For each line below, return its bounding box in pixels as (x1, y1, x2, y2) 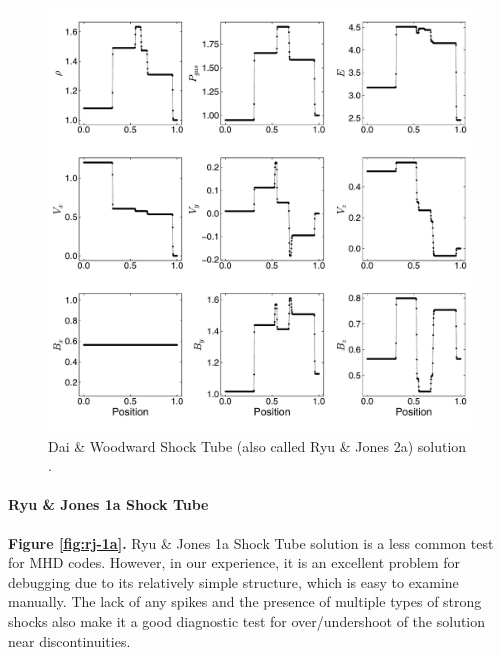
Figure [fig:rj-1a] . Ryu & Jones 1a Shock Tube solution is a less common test (8, 532, 494, 553)
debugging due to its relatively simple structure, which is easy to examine (8, 571, 459, 592)
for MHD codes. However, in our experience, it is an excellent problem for (8, 552, 461, 573)
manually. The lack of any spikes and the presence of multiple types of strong (8, 591, 482, 612)
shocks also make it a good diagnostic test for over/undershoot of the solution (8, 610, 486, 631)
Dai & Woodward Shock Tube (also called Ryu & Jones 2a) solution (48, 435, 467, 456)
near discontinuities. (8, 630, 131, 651)
